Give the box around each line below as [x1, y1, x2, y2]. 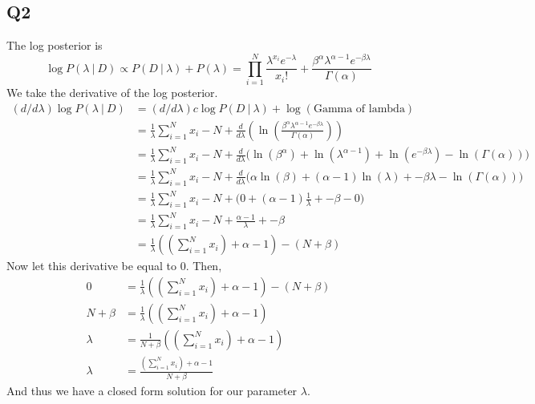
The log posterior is [6, 37, 103, 54]
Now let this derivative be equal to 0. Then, [6, 257, 222, 274]
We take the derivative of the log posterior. [6, 84, 218, 101]
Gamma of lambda [313, 103, 405, 115]
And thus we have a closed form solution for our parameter [6, 382, 298, 398]
